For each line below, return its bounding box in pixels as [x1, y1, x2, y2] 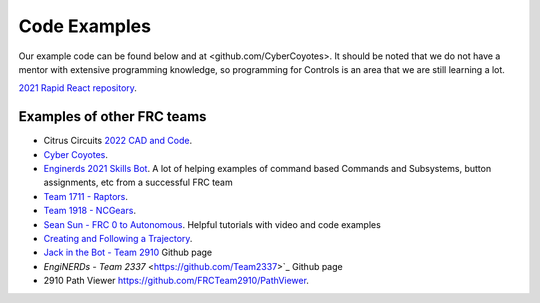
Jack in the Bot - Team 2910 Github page [43, 246, 213, 259]
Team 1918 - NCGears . [43, 205, 137, 217]
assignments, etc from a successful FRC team [43, 176, 234, 189]
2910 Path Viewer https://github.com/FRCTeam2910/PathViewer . [43, 275, 310, 287]
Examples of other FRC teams [18, 108, 207, 125]
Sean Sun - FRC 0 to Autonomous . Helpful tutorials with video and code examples [43, 218, 382, 230]
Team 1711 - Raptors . [43, 190, 129, 202]
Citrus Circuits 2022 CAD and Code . [43, 135, 193, 147]
